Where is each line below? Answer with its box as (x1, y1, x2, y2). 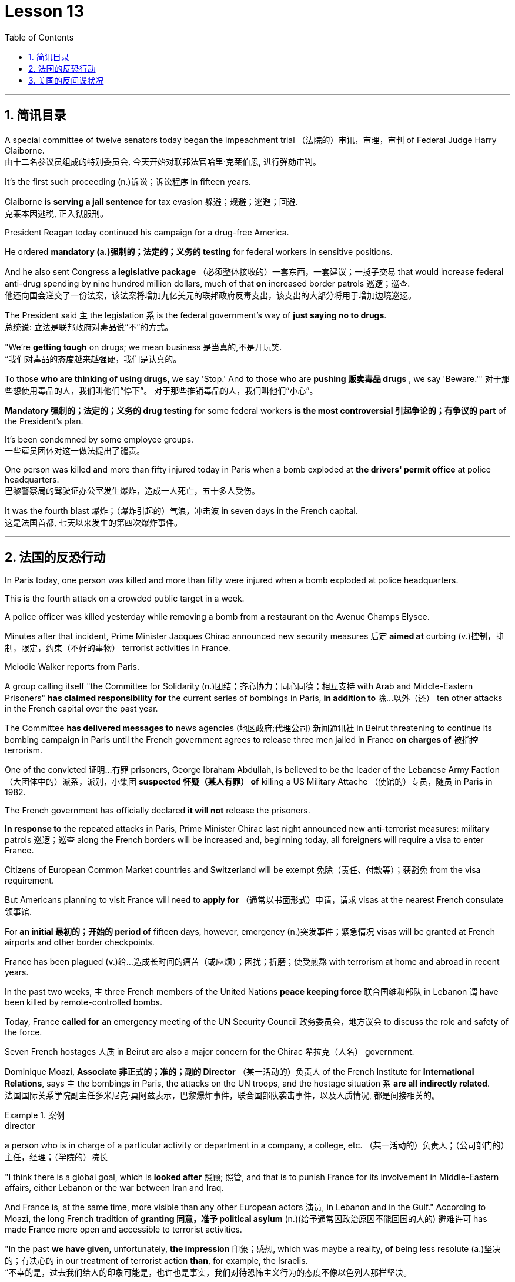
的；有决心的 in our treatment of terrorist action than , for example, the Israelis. (5, 1256, 308, 1266)
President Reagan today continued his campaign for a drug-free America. (5, 227, 289, 237)
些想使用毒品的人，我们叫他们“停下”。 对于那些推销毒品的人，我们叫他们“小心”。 (5, 385, 318, 396)
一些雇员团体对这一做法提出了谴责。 (5, 445, 145, 456)
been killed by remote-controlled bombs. (5, 997, 162, 1008)
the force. (5, 1027, 42, 1038)
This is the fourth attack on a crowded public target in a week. (5, 593, 245, 604)
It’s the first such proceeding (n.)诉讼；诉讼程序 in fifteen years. (5, 176, 251, 187)
